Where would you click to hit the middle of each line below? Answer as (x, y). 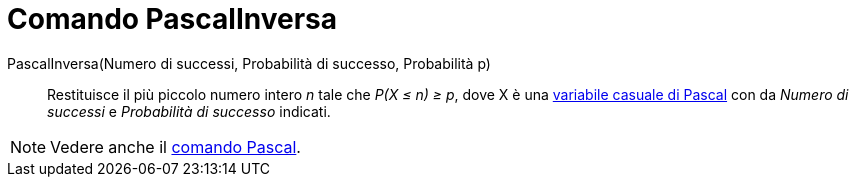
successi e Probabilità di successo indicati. (189, 111)
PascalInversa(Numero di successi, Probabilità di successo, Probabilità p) (249, 63)
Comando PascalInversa (172, 19)
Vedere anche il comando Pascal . (175, 146)
